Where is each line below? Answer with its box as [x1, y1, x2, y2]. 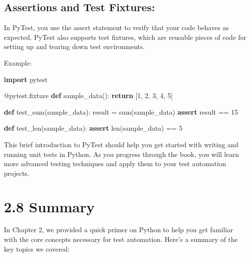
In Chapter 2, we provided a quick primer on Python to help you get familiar [4, 224, 233, 235]
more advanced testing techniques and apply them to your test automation [4, 158, 226, 169]
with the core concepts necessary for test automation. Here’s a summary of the [4, 234, 238, 244]
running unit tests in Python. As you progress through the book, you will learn [4, 149, 239, 159]
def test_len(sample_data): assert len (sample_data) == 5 [4, 123, 183, 133]
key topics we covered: [4, 243, 70, 254]
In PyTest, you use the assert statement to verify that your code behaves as [4, 22, 229, 33]
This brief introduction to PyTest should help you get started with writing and [4, 139, 239, 149]
